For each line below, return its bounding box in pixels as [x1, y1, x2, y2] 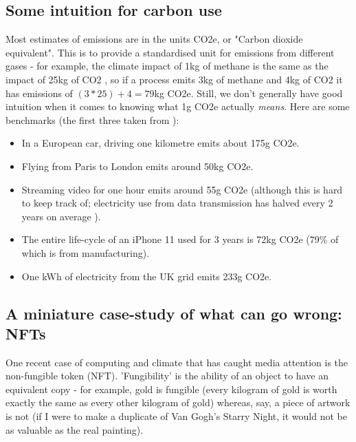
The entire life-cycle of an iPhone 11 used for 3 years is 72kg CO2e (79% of [21, 232, 339, 246]
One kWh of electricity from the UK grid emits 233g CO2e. [21, 269, 272, 283]
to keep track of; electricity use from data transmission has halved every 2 [21, 196, 333, 210]
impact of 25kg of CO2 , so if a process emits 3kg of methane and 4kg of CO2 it [5, 72, 343, 86]
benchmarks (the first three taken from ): [5, 112, 179, 127]
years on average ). [21, 209, 101, 223]
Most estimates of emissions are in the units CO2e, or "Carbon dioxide [5, 32, 303, 46]
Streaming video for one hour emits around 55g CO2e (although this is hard [21, 182, 343, 196]
